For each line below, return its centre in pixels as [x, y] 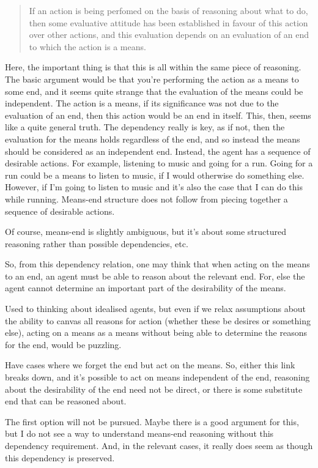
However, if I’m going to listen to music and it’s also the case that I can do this [154, 187]
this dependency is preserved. [60, 457]
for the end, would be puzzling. [63, 344]
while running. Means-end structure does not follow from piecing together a [146, 199]
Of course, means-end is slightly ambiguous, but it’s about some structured [146, 232]
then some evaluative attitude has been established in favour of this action [168, 22]
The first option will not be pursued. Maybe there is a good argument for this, [152, 421]
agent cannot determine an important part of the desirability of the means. [146, 288]
